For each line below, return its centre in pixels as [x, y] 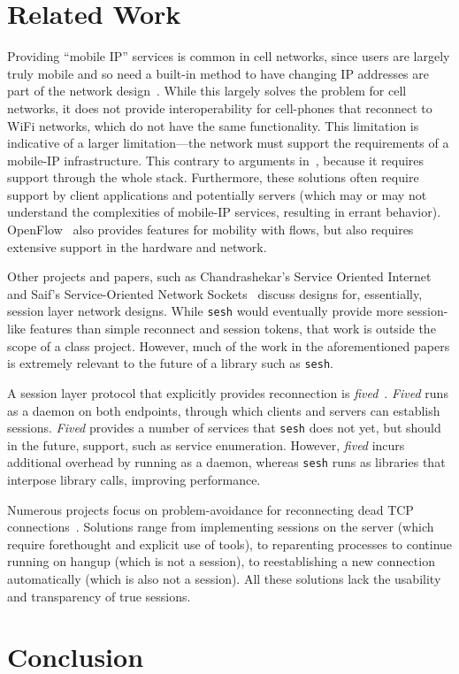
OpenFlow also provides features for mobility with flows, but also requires [210, 230]
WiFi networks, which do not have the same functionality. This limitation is [213, 125]
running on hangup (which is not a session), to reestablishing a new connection [221, 561]
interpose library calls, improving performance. [134, 480]
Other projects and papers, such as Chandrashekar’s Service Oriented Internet [219, 276]
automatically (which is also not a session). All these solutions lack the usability [224, 578]
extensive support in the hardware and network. [137, 246]
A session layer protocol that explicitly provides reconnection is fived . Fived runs [228, 392]
